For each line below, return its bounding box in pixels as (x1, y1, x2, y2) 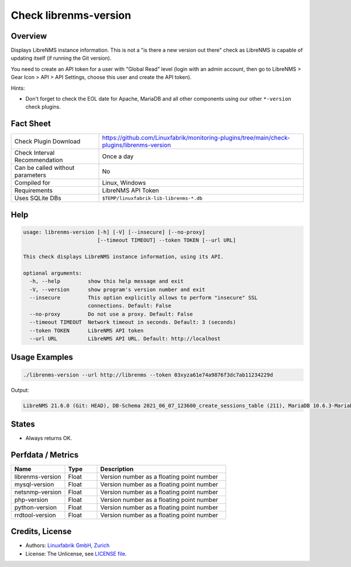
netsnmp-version (14, 488, 62, 496)
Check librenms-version (11, 9, 132, 22)
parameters (14, 171, 46, 179)
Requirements (14, 186, 53, 194)
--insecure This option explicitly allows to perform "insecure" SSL (29, 295, 258, 301)
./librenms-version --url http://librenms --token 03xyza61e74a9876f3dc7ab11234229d (23, 371, 273, 378)
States (11, 419, 35, 429)
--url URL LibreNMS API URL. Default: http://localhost (29, 336, 221, 342)
